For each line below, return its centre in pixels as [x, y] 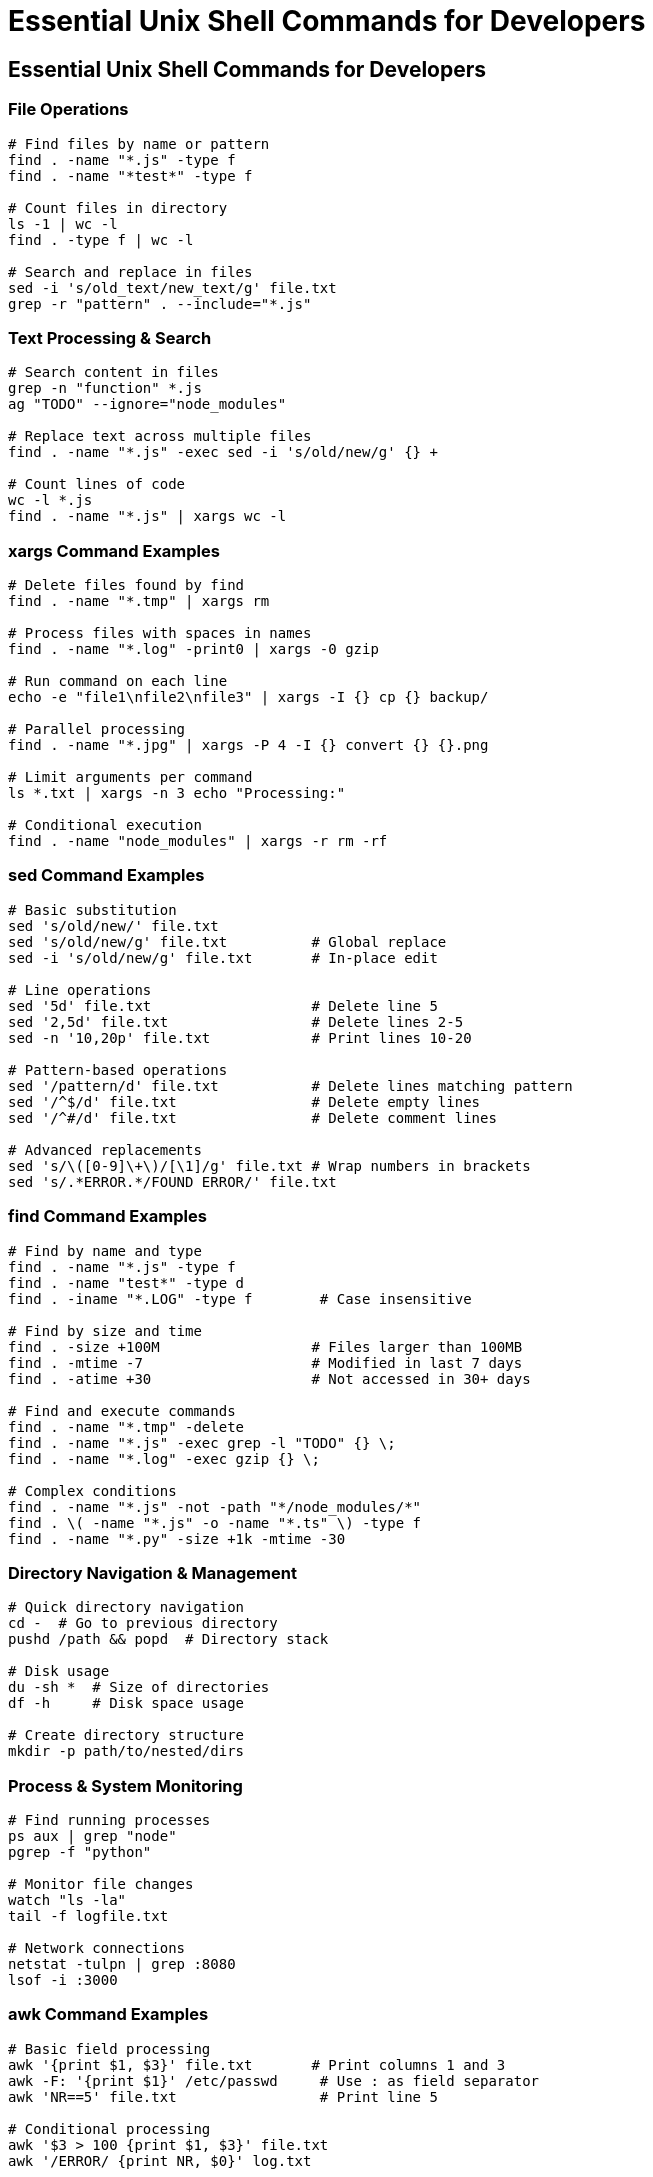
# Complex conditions [92, 1490]
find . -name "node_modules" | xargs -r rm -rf [198, 841]
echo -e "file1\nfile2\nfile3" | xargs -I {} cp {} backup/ [248, 697]
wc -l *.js [50, 500]
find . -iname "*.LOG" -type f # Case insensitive [240, 1298]
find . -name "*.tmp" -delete [126, 1426]
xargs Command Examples [114, 550]
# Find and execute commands [122, 1410]
